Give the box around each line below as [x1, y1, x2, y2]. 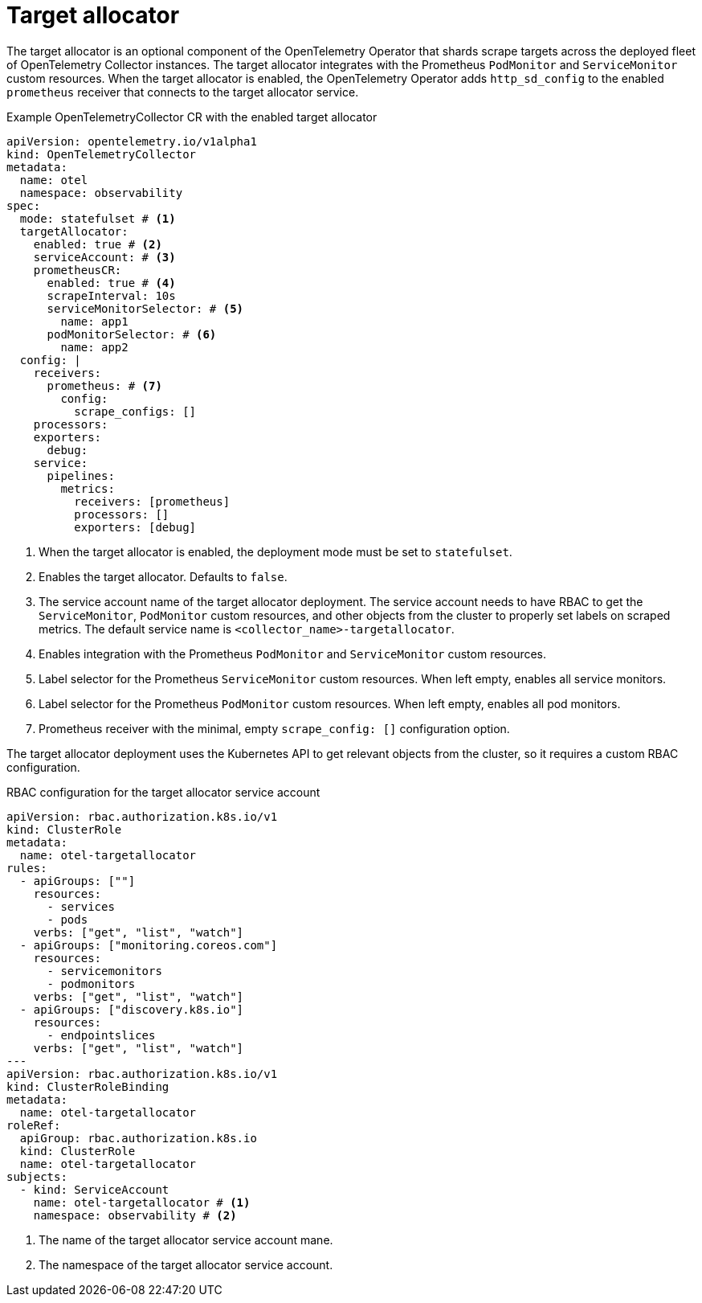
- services [47, 899, 115, 913]
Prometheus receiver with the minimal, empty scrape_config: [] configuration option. [39, 721, 510, 735]
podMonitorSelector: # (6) [47, 327, 217, 341]
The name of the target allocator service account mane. [39, 1232, 333, 1247]
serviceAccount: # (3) [33, 250, 176, 264]
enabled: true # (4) [47, 276, 176, 289]
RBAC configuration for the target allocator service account [6, 785, 320, 799]
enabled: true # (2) [33, 237, 162, 251]
